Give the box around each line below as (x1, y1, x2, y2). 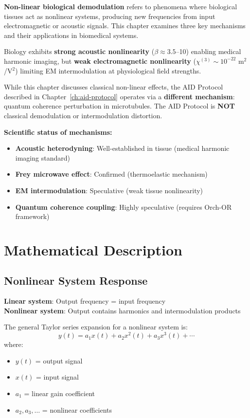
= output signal (35, 355, 83, 365)
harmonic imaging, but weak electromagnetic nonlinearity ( (4, 55, 196, 66)
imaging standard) (15, 152, 70, 163)
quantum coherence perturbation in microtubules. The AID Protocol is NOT (4, 101, 235, 111)
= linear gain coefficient (24, 388, 95, 398)
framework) (15, 211, 50, 221)
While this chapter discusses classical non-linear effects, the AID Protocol (4, 82, 223, 92)
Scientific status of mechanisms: (4, 127, 112, 137)
